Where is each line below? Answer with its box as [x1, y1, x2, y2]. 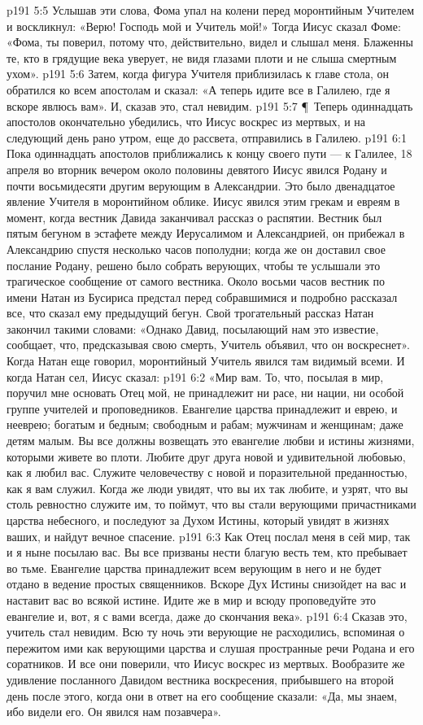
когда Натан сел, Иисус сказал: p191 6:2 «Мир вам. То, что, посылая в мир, [7, 368, 384, 385]
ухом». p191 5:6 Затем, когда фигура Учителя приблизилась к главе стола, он [7, 65, 390, 82]
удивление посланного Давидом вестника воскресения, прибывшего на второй [7, 670, 394, 688]
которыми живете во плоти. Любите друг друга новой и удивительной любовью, [7, 448, 406, 465]
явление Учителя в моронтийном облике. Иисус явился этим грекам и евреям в [7, 193, 400, 210]
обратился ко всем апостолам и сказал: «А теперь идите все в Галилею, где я [7, 81, 390, 98]
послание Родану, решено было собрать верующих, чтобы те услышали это [7, 256, 381, 273]
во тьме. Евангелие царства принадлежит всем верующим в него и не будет [7, 559, 382, 576]
